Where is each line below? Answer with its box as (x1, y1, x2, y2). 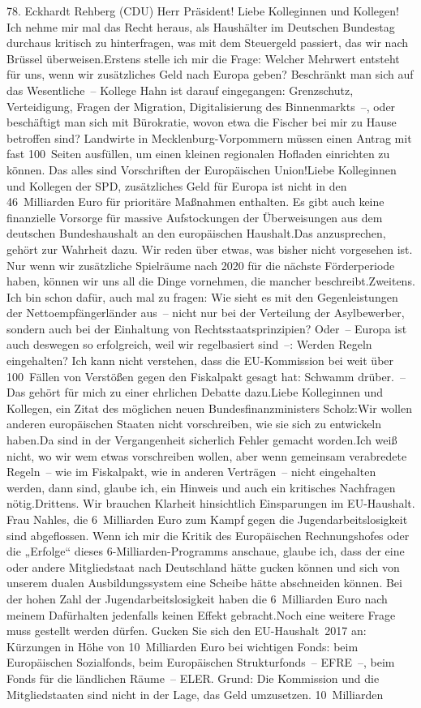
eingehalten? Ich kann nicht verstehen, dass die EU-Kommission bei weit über (6, 352, 394, 369)
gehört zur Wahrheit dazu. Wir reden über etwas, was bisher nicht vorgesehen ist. (6, 240, 413, 257)
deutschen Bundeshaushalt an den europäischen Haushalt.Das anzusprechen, (6, 225, 386, 242)
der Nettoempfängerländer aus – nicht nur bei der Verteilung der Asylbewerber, (6, 304, 405, 321)
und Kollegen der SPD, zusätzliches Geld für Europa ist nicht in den (6, 177, 347, 194)
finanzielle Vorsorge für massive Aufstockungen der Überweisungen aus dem (6, 208, 383, 225)
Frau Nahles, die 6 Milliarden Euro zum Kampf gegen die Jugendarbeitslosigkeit (6, 511, 408, 527)
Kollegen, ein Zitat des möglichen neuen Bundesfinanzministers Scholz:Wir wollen (6, 399, 412, 416)
